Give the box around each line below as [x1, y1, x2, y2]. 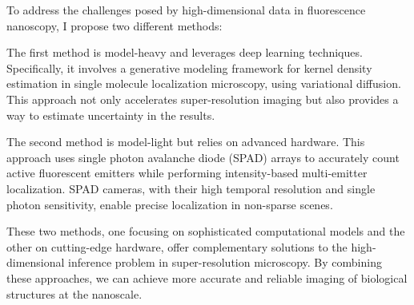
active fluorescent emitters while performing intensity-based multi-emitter [6, 164, 368, 181]
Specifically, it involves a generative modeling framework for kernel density [6, 59, 372, 76]
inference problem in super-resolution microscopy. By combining [68, 254, 382, 271]
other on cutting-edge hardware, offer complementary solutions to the [6, 238, 348, 255]
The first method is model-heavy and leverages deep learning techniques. [6, 44, 363, 61]
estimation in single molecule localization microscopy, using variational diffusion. [6, 75, 401, 92]
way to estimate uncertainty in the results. [6, 106, 215, 123]
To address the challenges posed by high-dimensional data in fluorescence [6, 2, 366, 18]
